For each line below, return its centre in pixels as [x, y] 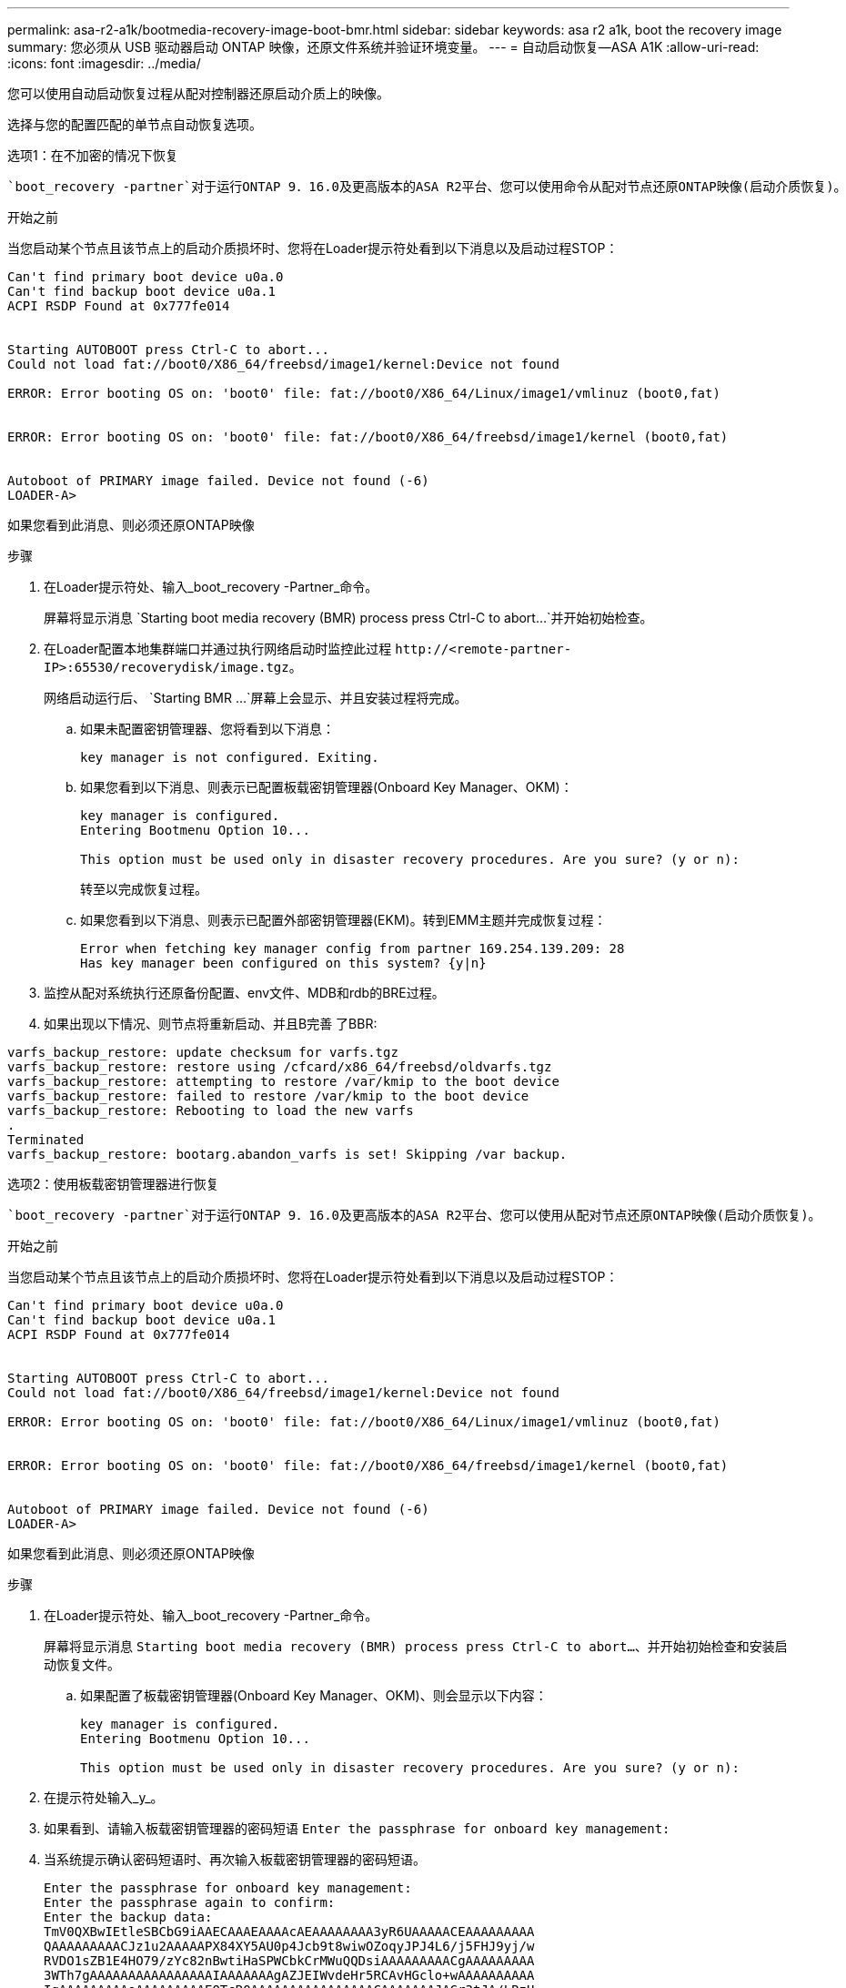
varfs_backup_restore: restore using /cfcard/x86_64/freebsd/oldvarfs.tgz [280, 1067]
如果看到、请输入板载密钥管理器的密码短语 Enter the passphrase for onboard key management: [357, 1828]
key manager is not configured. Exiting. [230, 757]
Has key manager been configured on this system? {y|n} [283, 963]
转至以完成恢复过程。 [144, 889]
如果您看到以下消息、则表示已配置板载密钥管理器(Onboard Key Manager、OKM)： [327, 787]
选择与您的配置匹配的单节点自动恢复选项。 [135, 124]
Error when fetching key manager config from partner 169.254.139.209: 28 [352, 948]
